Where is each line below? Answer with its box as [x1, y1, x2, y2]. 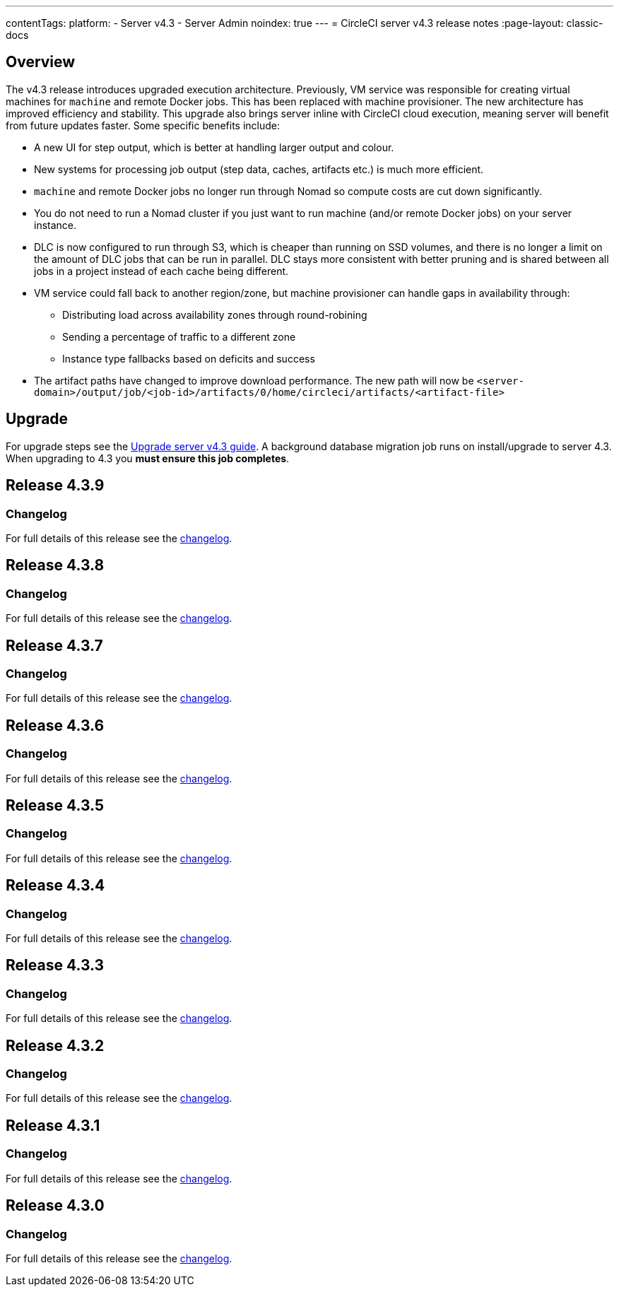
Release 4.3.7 [6, 636, 103, 654]
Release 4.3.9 [6, 476, 105, 495]
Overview [6, 53, 76, 71]
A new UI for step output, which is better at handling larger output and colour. [34, 141, 394, 153]
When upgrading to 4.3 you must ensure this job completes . [6, 452, 290, 464]
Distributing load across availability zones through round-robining [62, 308, 367, 321]
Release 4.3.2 [6, 1036, 105, 1055]
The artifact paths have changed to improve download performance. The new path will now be [34, 374, 474, 387]
